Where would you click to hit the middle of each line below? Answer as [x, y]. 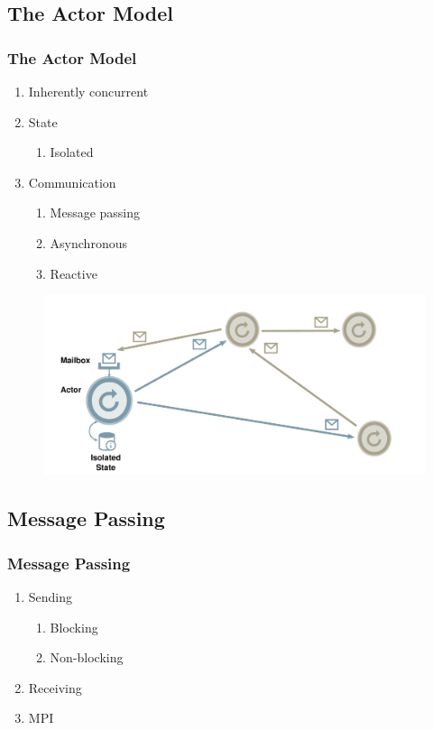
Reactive [74, 273]
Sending [51, 596]
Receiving [55, 687]
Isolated [72, 152]
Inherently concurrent [88, 91]
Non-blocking [87, 657]
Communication [72, 182]
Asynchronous [88, 242]
